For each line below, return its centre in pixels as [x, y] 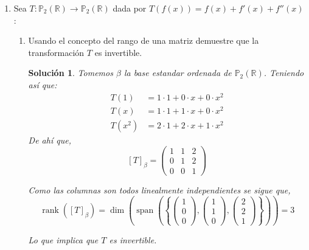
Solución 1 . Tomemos [71, 73]
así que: [43, 84]
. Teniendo [284, 73]
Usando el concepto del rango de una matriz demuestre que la [144, 40]
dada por [130, 8]
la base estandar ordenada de [178, 73]
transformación [56, 52]
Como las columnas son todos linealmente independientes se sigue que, [159, 189]
